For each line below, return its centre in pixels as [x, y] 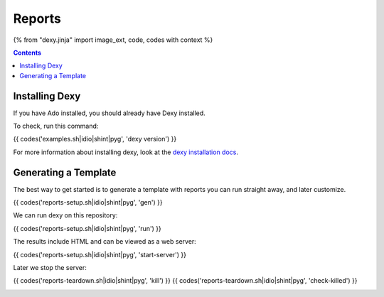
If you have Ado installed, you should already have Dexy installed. [109, 113]
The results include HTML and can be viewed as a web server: [105, 242]
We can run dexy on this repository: [65, 215]
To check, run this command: [56, 126]
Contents [27, 53]
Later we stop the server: [50, 268]
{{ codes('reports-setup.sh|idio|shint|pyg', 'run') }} [87, 228]
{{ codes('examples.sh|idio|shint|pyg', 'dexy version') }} [95, 139]
